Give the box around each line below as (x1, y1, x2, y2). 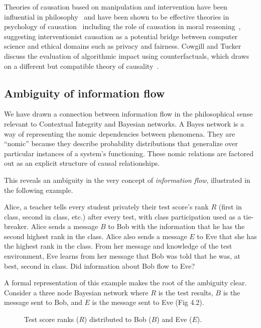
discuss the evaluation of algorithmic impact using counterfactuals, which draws (4, 50, 249, 61)
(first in (218, 201, 242, 212)
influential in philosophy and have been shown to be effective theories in (4, 11, 229, 22)
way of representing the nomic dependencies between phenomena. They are (4, 128, 235, 139)
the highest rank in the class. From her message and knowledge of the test (4, 241, 232, 251)
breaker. (4, 221, 29, 232)
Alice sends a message (31, 221, 98, 232)
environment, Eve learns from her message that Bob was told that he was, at (4, 251, 241, 261)
